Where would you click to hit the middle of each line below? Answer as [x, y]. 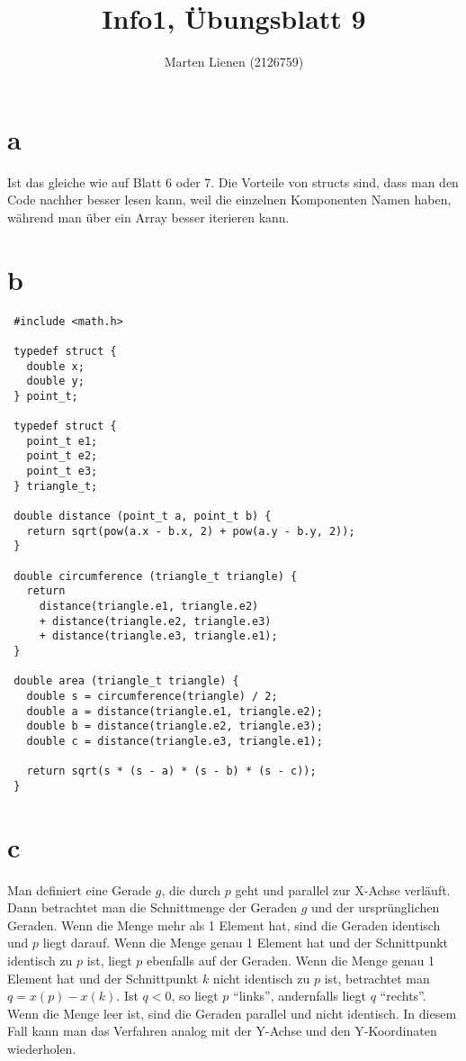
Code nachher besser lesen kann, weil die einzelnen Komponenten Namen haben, [229, 200]
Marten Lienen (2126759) [234, 62]
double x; [55, 366]
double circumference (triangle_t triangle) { [156, 576]
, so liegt [195, 996]
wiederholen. [42, 1049]
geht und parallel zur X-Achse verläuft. [343, 889]
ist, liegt [109, 961]
